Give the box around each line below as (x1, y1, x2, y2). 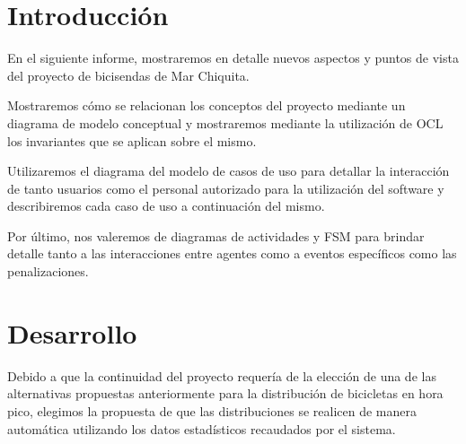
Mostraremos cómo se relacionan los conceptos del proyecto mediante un (7, 96, 406, 115)
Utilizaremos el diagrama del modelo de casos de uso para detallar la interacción (7, 161, 450, 180)
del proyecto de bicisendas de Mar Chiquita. (7, 65, 250, 84)
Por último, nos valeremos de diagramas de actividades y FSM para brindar (7, 226, 425, 245)
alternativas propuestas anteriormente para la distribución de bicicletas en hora (7, 384, 444, 403)
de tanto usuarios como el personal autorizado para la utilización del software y (7, 178, 444, 197)
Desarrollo (7, 314, 137, 351)
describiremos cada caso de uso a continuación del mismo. (7, 196, 325, 215)
